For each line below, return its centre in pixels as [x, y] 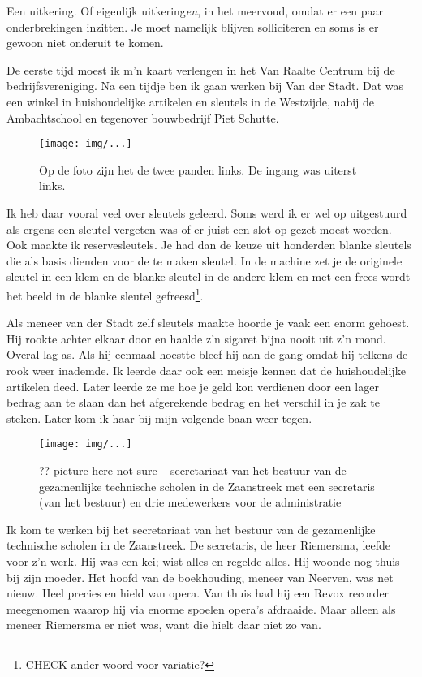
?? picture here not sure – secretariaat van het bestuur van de [193, 470]
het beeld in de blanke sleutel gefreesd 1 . [105, 294]
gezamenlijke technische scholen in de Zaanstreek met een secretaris [207, 486]
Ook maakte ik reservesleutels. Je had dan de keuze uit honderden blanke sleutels [209, 245]
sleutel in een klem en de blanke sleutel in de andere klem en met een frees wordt [209, 276]
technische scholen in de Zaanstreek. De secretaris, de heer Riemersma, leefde [199, 545]
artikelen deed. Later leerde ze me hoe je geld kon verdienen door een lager [193, 386]
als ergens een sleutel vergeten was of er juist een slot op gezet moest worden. [199, 229]
